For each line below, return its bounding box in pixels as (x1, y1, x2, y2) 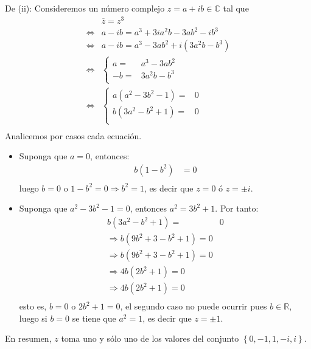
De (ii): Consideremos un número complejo (5, 2, 165, 14)
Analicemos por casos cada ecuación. (5, 129, 142, 142)
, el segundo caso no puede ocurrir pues (120, 300, 267, 313)
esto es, (19, 300, 47, 313)
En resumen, (5, 332, 52, 345)
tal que (223, 2, 249, 14)
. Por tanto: (215, 202, 259, 215)
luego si (19, 311, 47, 324)
